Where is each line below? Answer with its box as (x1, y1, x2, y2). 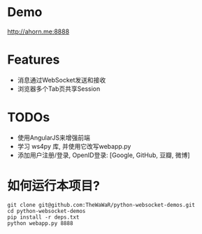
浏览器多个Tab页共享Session (17, 85, 101, 93)
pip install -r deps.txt (7, 214, 80, 221)
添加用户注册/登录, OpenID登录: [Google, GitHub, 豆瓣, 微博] (17, 151, 190, 159)
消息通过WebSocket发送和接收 (17, 75, 106, 84)
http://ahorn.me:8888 (7, 27, 70, 36)
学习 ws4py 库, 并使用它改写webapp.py (17, 142, 131, 150)
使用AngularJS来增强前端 (17, 133, 91, 142)
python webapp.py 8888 (7, 219, 73, 227)
